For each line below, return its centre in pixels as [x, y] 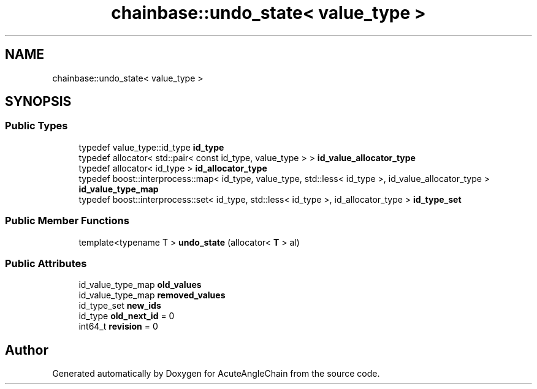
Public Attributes [46, 263]
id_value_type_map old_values [140, 285]
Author [27, 350]
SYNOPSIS [38, 102]
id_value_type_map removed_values [152, 295]
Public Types [36, 126]
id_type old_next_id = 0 [127, 316]
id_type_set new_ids [120, 306]
